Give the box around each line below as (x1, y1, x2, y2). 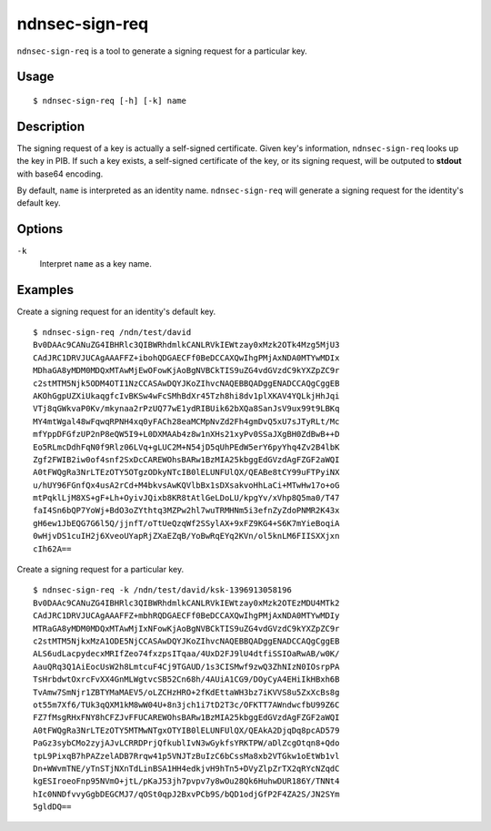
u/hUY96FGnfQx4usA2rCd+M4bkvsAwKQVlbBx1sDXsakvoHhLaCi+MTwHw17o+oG (33, 480, 340, 491)
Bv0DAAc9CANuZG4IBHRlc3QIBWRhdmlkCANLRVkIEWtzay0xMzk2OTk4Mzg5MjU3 (33, 339, 340, 350)
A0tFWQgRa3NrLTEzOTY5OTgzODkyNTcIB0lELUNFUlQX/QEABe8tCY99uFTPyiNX (33, 467, 340, 478)
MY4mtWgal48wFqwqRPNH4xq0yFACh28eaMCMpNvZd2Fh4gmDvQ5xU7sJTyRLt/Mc (33, 416, 340, 427)
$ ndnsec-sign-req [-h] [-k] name (33, 96, 186, 106)
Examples (16, 282, 75, 298)
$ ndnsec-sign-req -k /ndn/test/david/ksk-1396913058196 (33, 585, 293, 595)
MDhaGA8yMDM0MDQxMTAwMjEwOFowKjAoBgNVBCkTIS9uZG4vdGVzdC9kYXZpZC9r (33, 365, 340, 376)
